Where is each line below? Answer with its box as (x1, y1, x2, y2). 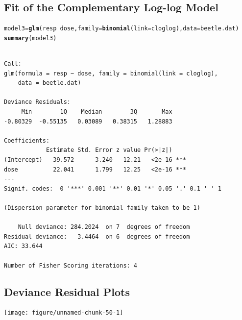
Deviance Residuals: (4, 98, 71, 106)
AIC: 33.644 (4, 243, 43, 250)
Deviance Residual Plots (4, 284, 130, 299)
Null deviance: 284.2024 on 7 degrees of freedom (18, 223, 190, 231)
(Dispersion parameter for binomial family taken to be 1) (4, 204, 200, 212)
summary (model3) (4, 34, 57, 42)
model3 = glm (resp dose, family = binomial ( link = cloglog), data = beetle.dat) (4, 25, 239, 32)
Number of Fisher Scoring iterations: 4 (4, 262, 138, 269)
